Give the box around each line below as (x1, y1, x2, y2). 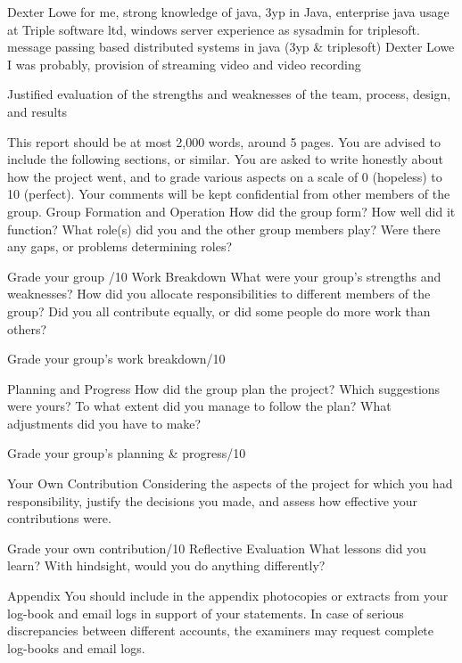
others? (7, 319, 47, 338)
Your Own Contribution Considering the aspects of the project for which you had (7, 474, 453, 493)
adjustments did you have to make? (7, 413, 202, 432)
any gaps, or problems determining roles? (7, 237, 232, 256)
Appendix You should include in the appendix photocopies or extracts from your (7, 586, 449, 605)
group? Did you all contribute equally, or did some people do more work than (7, 301, 431, 320)
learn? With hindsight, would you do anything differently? (7, 556, 326, 575)
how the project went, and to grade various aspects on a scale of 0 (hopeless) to (7, 167, 442, 185)
